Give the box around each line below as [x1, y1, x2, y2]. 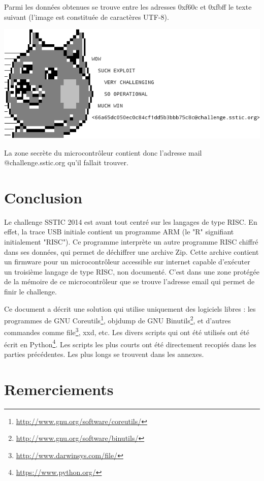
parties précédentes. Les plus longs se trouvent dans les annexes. [4, 348, 204, 359]
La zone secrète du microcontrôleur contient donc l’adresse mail [4, 147, 202, 158]
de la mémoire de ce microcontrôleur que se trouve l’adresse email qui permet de [4, 276, 255, 287]
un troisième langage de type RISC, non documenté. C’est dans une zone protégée [4, 266, 259, 277]
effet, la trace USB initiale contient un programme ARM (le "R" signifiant [4, 226, 234, 237]
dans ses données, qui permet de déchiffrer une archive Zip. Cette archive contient [4, 246, 259, 257]
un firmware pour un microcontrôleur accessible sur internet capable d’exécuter [4, 256, 250, 267]
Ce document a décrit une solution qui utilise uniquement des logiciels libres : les [4, 303, 256, 314]
